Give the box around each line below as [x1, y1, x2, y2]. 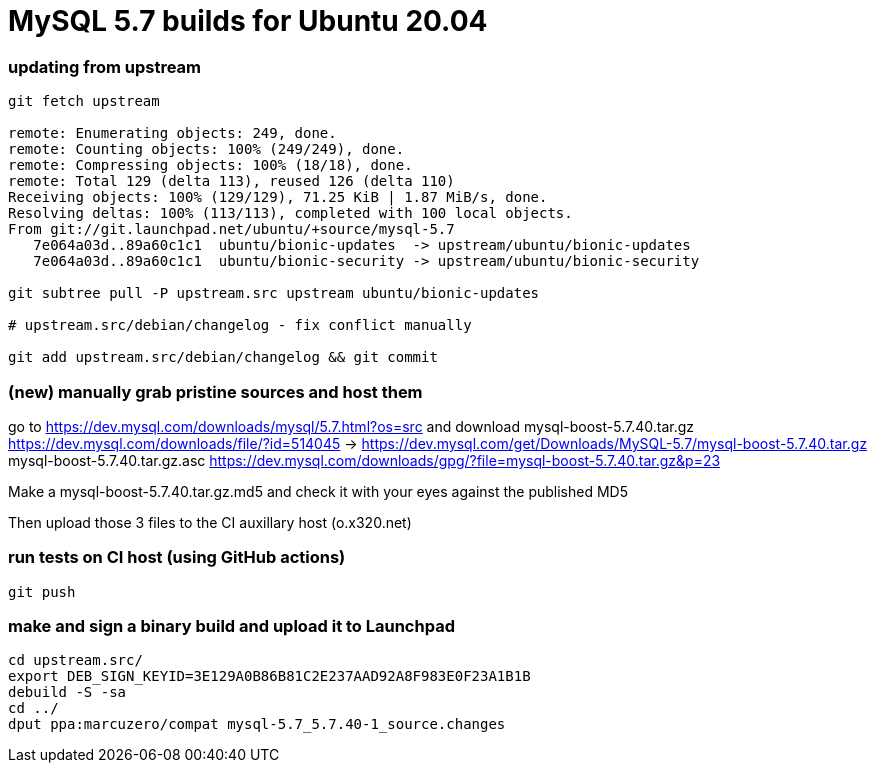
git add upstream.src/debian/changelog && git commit [8, 349, 438, 366]
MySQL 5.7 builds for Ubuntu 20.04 [8, 4, 488, 38]
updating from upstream [8, 56, 201, 77]
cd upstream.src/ [8, 652, 143, 669]
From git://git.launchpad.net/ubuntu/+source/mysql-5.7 [8, 221, 455, 238]
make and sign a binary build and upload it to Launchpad [8, 616, 455, 636]
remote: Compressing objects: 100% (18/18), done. [8, 157, 413, 174]
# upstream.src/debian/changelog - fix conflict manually [8, 317, 472, 334]
